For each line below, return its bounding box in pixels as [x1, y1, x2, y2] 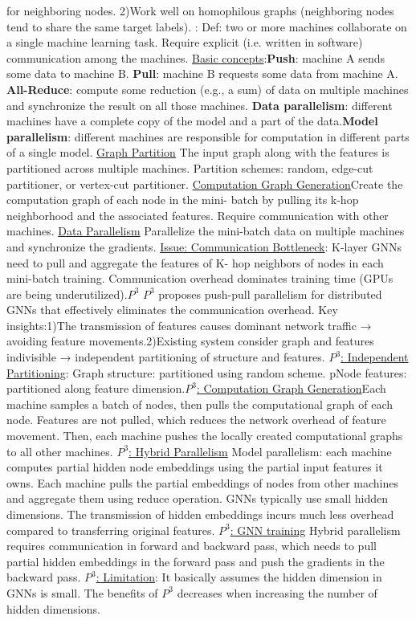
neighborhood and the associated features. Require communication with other [6, 206, 389, 223]
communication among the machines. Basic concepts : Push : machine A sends [6, 49, 385, 66]
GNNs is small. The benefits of [6, 584, 158, 601]
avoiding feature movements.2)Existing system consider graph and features [6, 332, 374, 349]
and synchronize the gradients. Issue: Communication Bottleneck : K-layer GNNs [6, 238, 402, 255]
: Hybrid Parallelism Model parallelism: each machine [128, 443, 392, 459]
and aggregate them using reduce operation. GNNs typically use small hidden [6, 490, 388, 507]
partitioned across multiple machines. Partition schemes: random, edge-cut [6, 159, 373, 176]
